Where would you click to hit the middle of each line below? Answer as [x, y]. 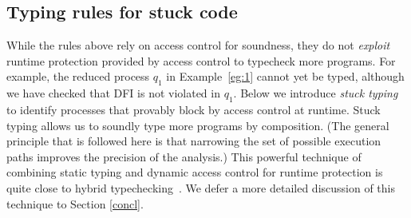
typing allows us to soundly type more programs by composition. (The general [198, 125]
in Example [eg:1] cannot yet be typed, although [285, 76]
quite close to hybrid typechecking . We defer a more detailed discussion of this [201, 187]
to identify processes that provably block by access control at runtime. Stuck [194, 109]
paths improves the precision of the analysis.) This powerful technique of [184, 156]
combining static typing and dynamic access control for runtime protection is [195, 172]
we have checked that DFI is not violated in [113, 93]
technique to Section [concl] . [75, 203]
